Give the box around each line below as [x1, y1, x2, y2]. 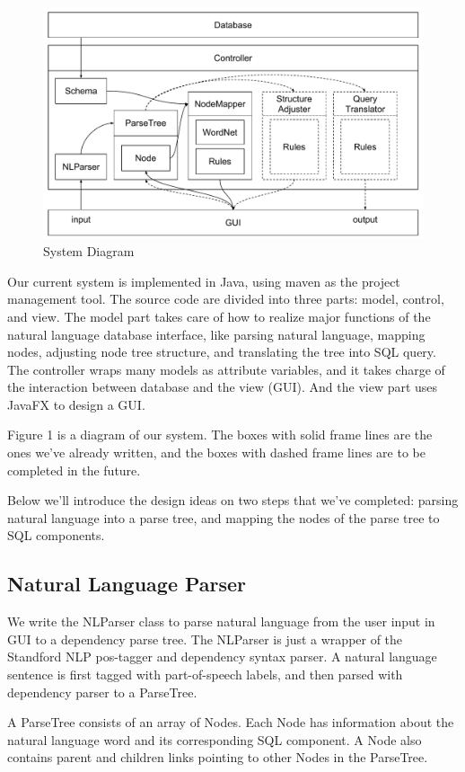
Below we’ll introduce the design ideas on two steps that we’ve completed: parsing [7, 491, 459, 510]
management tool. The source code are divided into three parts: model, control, [7, 289, 444, 308]
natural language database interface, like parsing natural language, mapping [7, 324, 426, 343]
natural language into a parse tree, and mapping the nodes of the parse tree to [7, 508, 440, 527]
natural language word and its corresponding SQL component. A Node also [7, 730, 422, 749]
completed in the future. [7, 460, 141, 479]
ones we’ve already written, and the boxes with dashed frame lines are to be [7, 443, 426, 462]
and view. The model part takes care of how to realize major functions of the [7, 306, 431, 325]
